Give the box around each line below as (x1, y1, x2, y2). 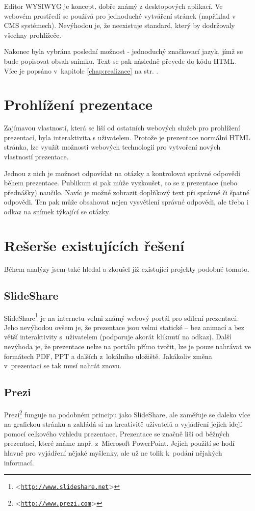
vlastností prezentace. (4, 152, 69, 162)
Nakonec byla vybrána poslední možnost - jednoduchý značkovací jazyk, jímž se (4, 46, 243, 56)
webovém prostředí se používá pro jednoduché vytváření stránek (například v (4, 10, 236, 21)
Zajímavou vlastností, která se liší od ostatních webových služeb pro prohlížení (4, 123, 240, 133)
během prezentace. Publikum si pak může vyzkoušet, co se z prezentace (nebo (4, 178, 238, 188)
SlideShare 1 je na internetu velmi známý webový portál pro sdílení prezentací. (4, 311, 238, 323)
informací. (4, 457, 34, 467)
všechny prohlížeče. (4, 29, 61, 40)
